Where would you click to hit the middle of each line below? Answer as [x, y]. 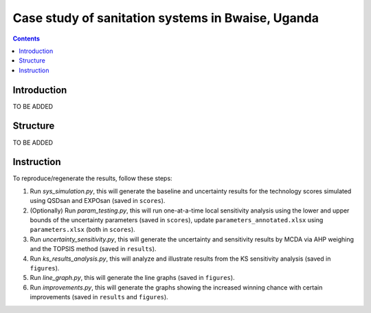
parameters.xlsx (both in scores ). [82, 230]
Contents [26, 39]
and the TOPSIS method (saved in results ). [93, 249]
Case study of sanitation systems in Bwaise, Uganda [166, 18]
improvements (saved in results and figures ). [99, 297]
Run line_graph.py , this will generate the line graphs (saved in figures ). [132, 278]
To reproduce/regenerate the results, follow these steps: [92, 178]
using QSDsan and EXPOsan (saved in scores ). [98, 201]
